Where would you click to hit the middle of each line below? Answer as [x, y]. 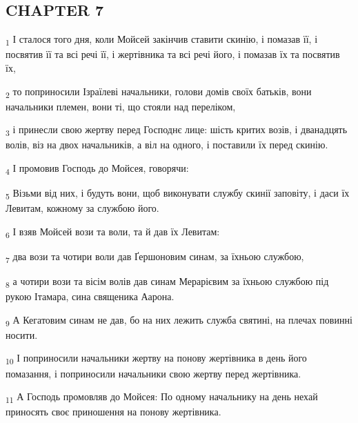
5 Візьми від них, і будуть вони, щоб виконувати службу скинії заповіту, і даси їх [178, 194]
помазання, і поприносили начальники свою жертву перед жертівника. [153, 373]
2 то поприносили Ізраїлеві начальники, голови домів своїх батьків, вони [159, 92]
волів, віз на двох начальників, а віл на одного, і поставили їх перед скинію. [167, 145]
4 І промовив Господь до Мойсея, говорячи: [97, 168]
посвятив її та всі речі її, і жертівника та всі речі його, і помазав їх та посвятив [173, 54]
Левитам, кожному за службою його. [82, 208]
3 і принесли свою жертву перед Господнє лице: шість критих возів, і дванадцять [177, 130]
